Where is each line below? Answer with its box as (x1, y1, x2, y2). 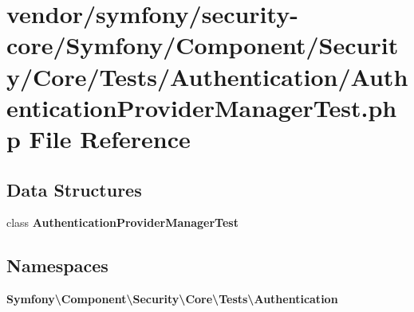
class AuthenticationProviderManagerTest (6, 214, 239, 231)
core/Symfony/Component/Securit (6, 29, 399, 61)
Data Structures (6, 177, 142, 201)
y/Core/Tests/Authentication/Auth (6, 60, 408, 92)
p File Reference (6, 122, 191, 154)
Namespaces (6, 253, 108, 278)
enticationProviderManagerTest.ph (6, 91, 397, 123)
